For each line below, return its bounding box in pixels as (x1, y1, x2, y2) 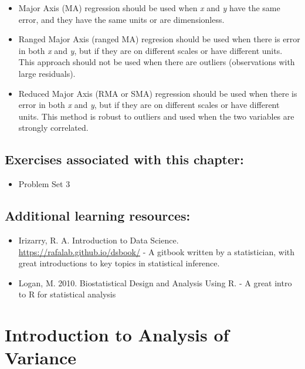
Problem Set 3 (18, 178, 70, 190)
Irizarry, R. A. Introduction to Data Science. (18, 233, 179, 246)
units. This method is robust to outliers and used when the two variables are (18, 110, 294, 122)
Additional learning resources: (5, 206, 191, 225)
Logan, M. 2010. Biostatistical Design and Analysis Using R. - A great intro (18, 276, 292, 289)
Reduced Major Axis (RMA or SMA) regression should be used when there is (18, 87, 297, 99)
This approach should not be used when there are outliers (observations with (18, 56, 295, 68)
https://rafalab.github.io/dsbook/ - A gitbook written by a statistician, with (18, 245, 295, 258)
